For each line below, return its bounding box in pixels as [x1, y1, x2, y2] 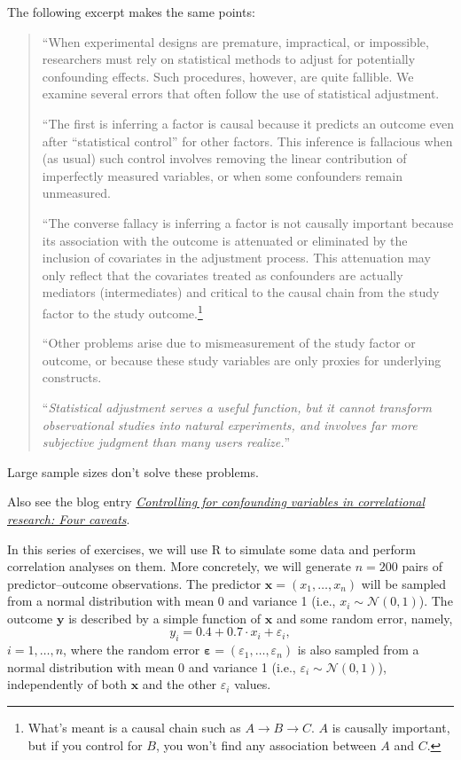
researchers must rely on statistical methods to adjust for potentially [42, 50, 416, 68]
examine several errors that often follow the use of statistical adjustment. [42, 84, 440, 103]
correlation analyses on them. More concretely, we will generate [7, 557, 352, 576]
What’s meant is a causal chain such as [27, 718, 241, 737]
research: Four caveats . [7, 509, 130, 528]
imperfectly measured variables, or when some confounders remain [42, 166, 402, 184]
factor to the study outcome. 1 [42, 301, 203, 322]
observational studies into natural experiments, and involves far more [42, 415, 418, 434]
